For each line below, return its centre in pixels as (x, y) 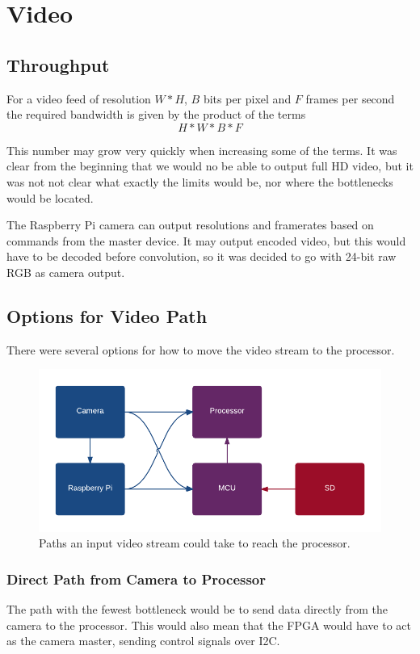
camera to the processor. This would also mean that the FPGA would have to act (209, 625)
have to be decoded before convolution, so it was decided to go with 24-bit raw (202, 256)
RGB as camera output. (66, 272)
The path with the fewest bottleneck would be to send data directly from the (197, 609)
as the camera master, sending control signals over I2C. (143, 641)
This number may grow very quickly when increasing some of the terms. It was (202, 150)
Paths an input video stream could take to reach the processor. (195, 543)
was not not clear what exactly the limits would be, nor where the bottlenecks (200, 181)
